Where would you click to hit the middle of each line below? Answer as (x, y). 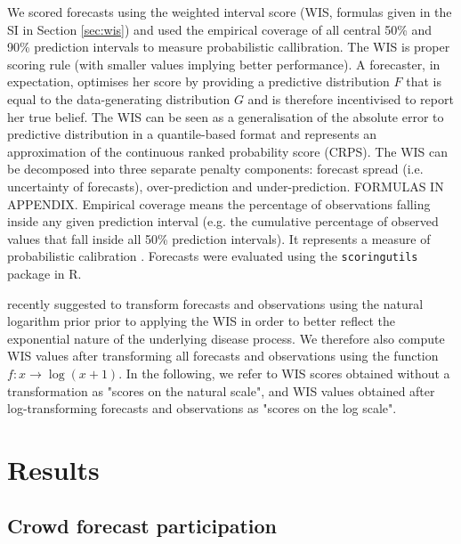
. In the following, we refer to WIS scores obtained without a (284, 373)
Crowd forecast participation (142, 526)
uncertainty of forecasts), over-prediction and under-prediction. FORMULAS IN (226, 186)
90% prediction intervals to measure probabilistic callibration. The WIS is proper (229, 47)
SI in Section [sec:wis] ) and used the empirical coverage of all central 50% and (220, 29)
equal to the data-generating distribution (119, 98)
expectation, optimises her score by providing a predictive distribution (198, 81)
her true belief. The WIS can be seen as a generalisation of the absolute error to (226, 116)
